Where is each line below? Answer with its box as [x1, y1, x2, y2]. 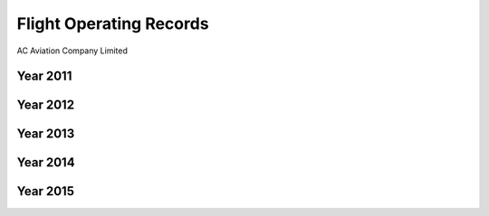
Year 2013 [16, 127, 75, 142]
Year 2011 [16, 69, 72, 84]
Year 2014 [16, 155, 76, 171]
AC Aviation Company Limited [16, 45, 129, 56]
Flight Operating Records [16, 14, 209, 33]
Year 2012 [16, 98, 75, 113]
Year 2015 [16, 183, 74, 199]
